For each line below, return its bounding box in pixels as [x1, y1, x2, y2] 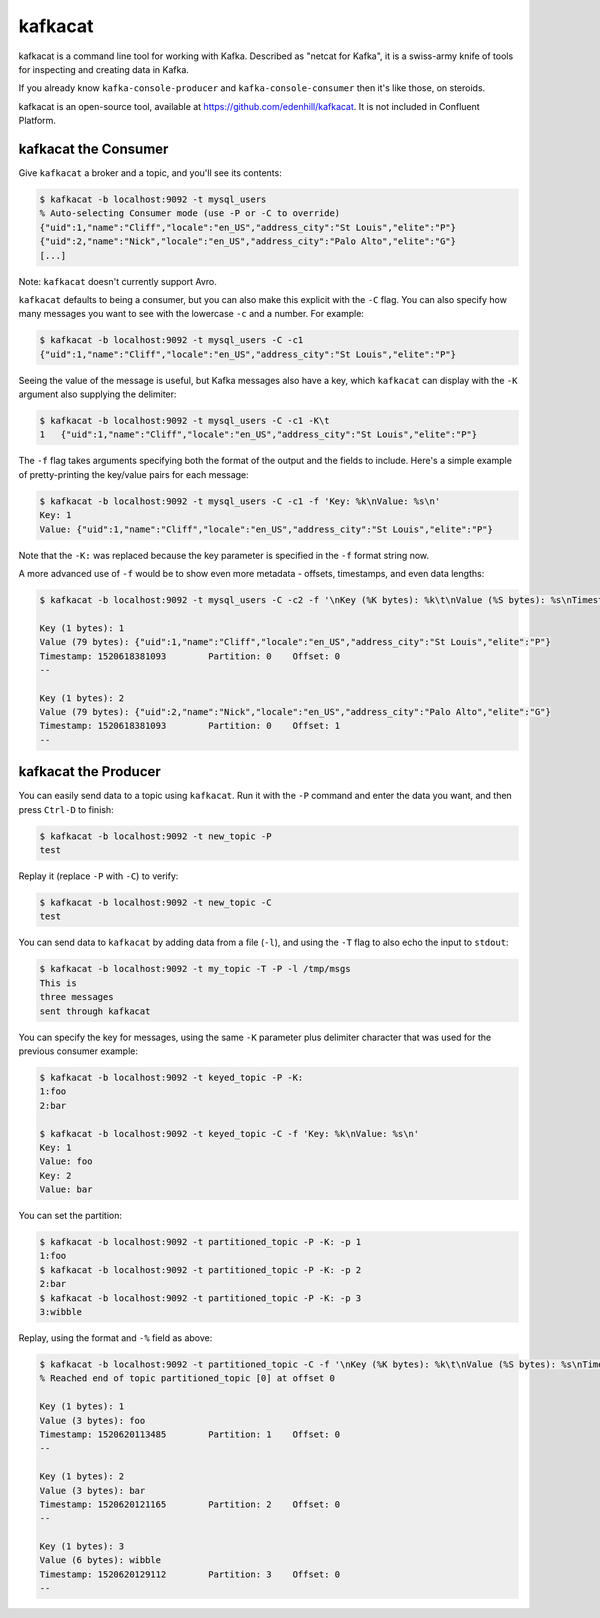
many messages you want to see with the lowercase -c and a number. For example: [18, 308, 365, 320]
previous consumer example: [18, 1045, 139, 1057]
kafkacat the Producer [18, 763, 162, 780]
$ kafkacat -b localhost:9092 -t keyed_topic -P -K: [39, 1071, 304, 1083]
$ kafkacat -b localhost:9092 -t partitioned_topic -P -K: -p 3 [39, 1292, 362, 1304]
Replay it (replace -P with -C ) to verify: [18, 870, 179, 882]
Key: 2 [39, 1170, 72, 1181]
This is [39, 977, 77, 989]
